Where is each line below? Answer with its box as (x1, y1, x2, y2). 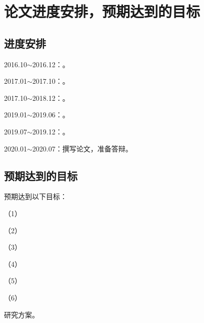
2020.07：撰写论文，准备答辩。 (32, 143, 132, 153)
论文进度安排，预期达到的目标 (4, 1, 200, 22)
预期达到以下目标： (4, 191, 67, 202)
